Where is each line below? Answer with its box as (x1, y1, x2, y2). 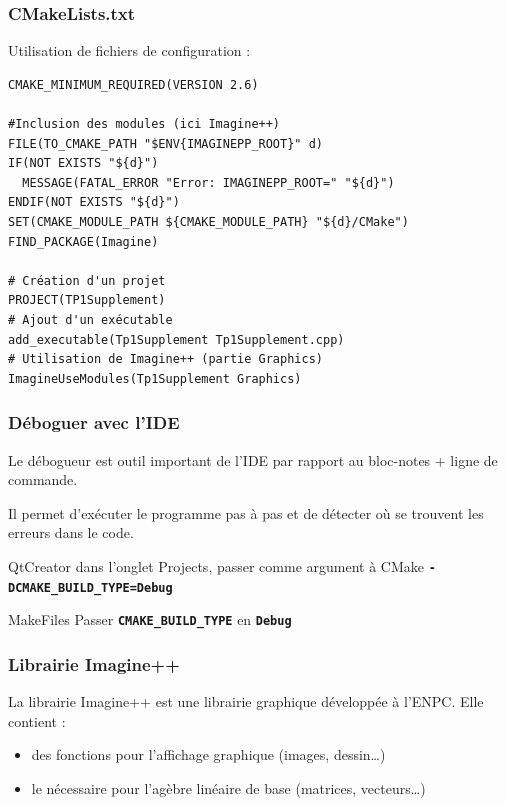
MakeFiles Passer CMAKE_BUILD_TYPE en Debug (8, 609, 292, 630)
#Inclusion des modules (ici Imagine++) (8, 117, 281, 131)
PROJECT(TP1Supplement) (8, 293, 166, 308)
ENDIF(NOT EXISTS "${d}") (8, 195, 180, 210)
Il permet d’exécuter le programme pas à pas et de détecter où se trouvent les (8, 502, 484, 523)
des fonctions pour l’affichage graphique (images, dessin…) (31, 744, 386, 765)
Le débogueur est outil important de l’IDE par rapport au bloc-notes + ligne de (8, 449, 498, 470)
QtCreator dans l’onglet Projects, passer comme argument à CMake (8, 555, 425, 576)
